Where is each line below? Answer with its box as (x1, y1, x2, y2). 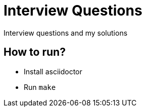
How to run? (4, 46, 66, 59)
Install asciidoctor (24, 67, 82, 76)
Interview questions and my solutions (4, 28, 128, 37)
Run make (24, 82, 56, 91)
